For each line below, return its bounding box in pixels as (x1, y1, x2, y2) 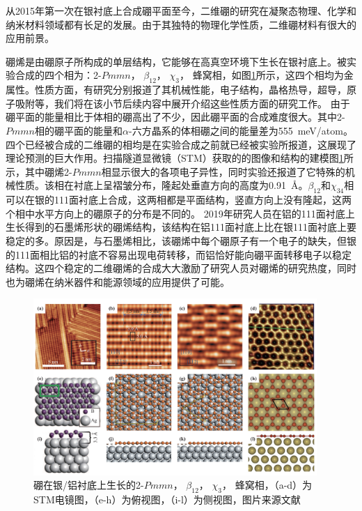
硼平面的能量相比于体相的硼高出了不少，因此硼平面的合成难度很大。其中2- (6, 109, 345, 124)
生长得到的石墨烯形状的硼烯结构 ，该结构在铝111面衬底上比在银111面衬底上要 (6, 220, 356, 234)
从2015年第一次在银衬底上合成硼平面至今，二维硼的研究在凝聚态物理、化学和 (6, 3, 356, 17)
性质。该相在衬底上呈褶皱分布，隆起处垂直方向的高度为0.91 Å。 (15, 178, 308, 192)
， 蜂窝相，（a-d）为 (221, 478, 313, 492)
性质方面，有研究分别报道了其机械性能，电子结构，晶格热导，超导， (34, 82, 347, 97)
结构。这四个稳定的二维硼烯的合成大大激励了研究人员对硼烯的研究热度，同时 (6, 261, 356, 275)
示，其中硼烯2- (6, 164, 72, 178)
